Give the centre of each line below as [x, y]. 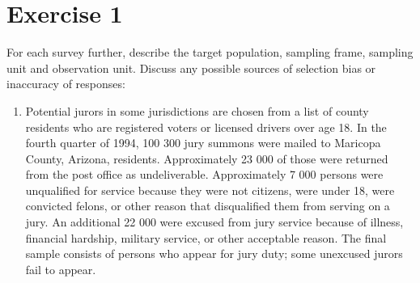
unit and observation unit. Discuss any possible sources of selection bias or [191, 68]
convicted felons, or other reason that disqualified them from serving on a [208, 206]
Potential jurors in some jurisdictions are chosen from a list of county [197, 110]
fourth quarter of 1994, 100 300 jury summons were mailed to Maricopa [203, 143]
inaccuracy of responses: [66, 84]
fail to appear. [61, 269]
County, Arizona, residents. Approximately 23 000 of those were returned [207, 158]
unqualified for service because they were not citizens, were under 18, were [210, 190]
